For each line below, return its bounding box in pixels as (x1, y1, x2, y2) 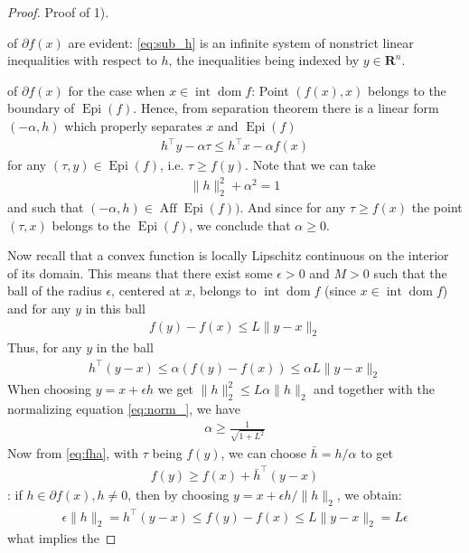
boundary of (7, 98, 75, 117)
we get (157, 380, 194, 398)
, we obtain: (336, 485, 402, 504)
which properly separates (64, 116, 202, 135)
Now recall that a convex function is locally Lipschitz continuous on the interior (7, 246, 449, 265)
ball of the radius (7, 281, 102, 300)
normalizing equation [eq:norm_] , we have (7, 399, 240, 418)
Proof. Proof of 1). (7, 3, 109, 21)
